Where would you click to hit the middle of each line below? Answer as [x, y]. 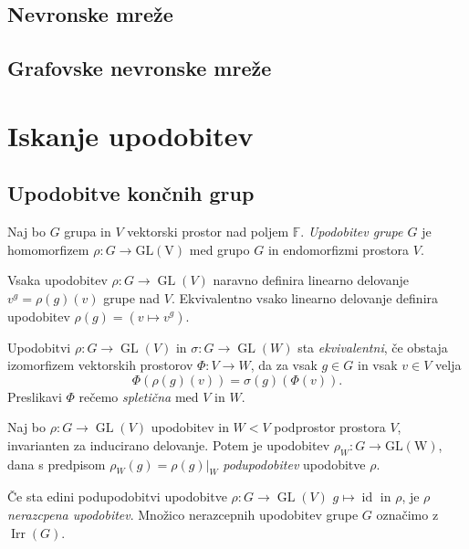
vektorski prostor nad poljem [208, 232]
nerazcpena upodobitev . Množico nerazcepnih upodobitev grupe [183, 515]
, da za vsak [284, 365]
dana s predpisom [57, 464]
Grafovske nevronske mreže [140, 68]
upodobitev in [190, 427]
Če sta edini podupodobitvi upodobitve [117, 496]
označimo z [407, 515]
